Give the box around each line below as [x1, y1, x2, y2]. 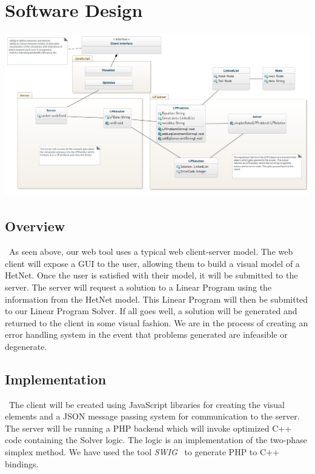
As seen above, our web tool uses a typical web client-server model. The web [8, 245, 293, 258]
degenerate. [5, 340, 47, 352]
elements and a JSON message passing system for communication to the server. [5, 410, 300, 423]
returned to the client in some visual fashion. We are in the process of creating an [5, 316, 308, 329]
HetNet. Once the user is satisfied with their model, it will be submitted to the [5, 269, 298, 281]
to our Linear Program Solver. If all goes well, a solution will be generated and [5, 304, 297, 317]
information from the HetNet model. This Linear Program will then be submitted [5, 292, 308, 305]
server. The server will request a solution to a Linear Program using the [5, 280, 272, 293]
